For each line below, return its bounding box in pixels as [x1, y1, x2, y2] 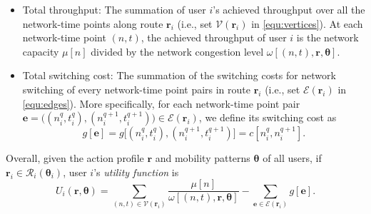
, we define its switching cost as [198, 110, 337, 125]
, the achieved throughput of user [141, 30, 287, 45]
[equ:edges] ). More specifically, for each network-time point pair [22, 96, 300, 111]
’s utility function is [93, 164, 179, 179]
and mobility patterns [155, 151, 250, 165]
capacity [22, 44, 59, 58]
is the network [296, 30, 359, 45]
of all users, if [263, 151, 322, 165]
